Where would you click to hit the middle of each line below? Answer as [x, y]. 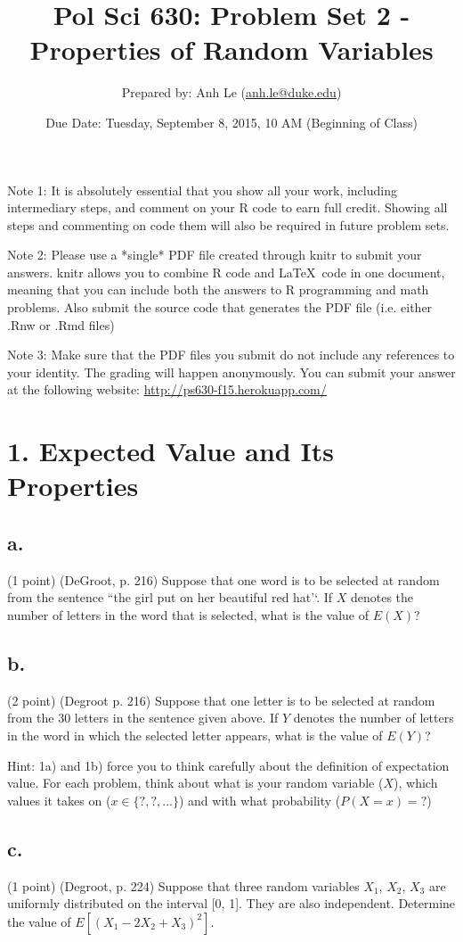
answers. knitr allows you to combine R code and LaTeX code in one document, [226, 272]
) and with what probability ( [260, 800]
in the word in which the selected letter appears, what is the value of [195, 735]
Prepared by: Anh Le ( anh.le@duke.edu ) [231, 92]
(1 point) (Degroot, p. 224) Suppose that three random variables [183, 885]
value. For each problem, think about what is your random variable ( [195, 783]
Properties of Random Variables [231, 50]
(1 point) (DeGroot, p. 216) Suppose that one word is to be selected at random [223, 579]
